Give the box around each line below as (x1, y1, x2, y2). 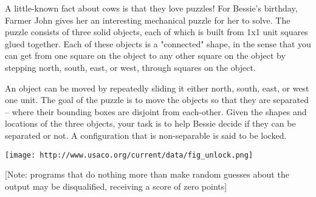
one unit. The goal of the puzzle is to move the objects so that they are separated (5, 93, 309, 106)
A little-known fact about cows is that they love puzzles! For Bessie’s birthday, (5, 2, 298, 14)
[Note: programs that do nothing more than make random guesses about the (5, 168, 289, 181)
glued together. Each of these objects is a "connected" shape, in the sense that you (5, 37, 311, 50)
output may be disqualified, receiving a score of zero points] (5, 179, 227, 192)
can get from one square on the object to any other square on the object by (5, 49, 286, 62)
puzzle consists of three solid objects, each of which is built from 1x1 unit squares (5, 25, 308, 38)
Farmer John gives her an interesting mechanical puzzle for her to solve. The (5, 13, 290, 26)
